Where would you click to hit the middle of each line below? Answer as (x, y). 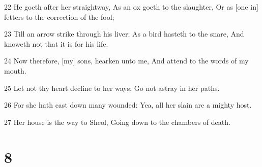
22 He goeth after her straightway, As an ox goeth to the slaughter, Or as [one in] (131, 7)
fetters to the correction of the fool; (59, 16)
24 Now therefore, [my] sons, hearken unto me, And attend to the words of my (126, 61)
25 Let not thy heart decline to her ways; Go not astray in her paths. (112, 88)
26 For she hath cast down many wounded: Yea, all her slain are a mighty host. (128, 105)
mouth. (15, 70)
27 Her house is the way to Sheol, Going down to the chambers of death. (117, 122)
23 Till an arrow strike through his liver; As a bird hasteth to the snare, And (124, 34)
